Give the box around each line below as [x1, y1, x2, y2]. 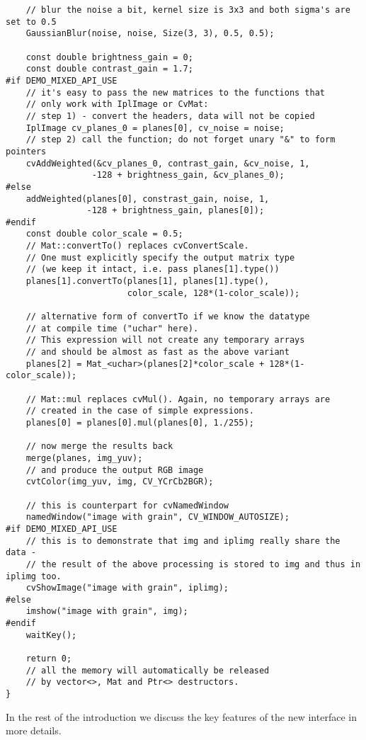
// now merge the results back [25, 441, 173, 452]
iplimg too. [6, 571, 62, 581]
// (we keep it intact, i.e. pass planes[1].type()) [25, 264, 280, 275]
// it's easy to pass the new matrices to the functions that [25, 87, 326, 98]
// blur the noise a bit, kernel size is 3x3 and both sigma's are [25, 5, 350, 15]
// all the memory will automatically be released [25, 665, 270, 676]
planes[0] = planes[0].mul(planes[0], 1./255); [25, 417, 254, 428]
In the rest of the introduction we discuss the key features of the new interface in [6, 709, 357, 724]
